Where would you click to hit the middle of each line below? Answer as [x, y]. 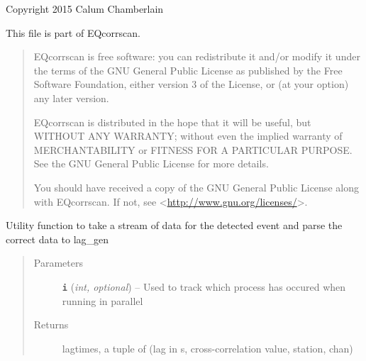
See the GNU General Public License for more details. [151, 163]
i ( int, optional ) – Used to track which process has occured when [204, 286]
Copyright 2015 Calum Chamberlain [85, 9]
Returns [51, 324]
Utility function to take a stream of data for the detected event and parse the [174, 225]
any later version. [71, 98]
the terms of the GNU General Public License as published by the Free [188, 70]
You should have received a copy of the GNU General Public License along [196, 187]
